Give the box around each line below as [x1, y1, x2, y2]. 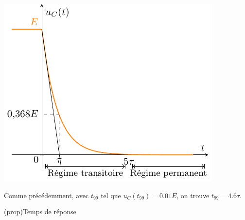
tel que [101, 190, 121, 200]
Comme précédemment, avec [4, 190, 89, 200]
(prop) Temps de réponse [4, 206, 76, 217]
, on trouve [176, 190, 210, 200]
